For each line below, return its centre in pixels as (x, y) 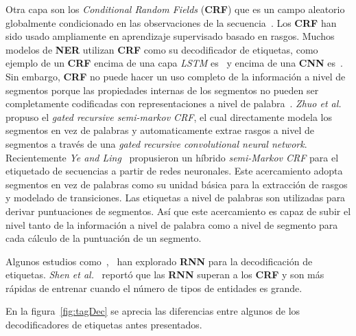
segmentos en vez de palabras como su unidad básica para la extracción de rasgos (177, 184)
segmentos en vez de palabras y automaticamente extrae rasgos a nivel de (160, 130)
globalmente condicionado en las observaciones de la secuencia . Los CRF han (171, 22)
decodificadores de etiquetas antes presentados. (104, 325)
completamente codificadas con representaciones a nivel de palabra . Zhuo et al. (174, 103)
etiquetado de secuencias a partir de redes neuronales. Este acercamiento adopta (174, 171)
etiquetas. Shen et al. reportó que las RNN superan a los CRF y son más (165, 275)
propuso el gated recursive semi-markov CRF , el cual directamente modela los (169, 116)
